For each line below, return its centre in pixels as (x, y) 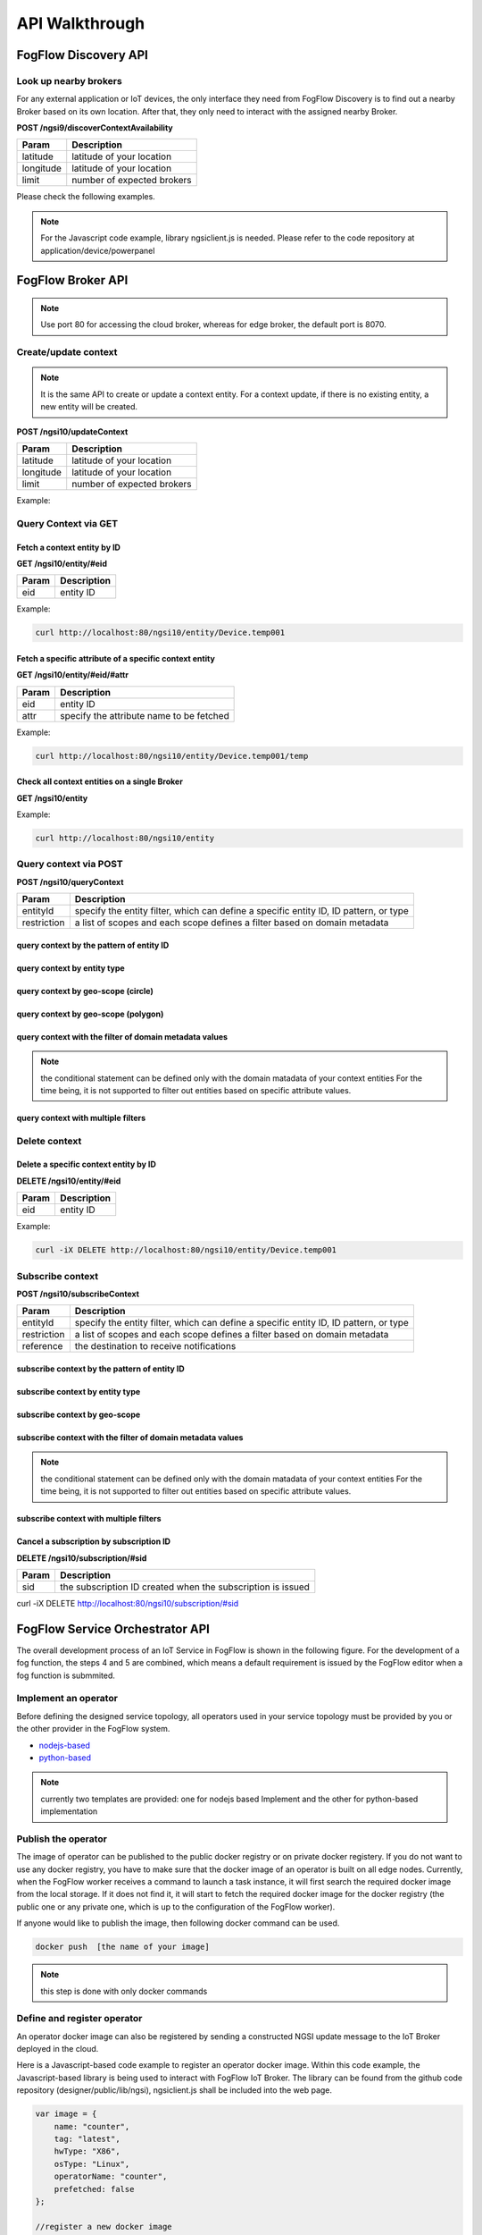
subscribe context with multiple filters (89, 1519)
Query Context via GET (67, 523)
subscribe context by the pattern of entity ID (100, 1369)
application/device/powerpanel (98, 250)
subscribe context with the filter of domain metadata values (130, 1437)
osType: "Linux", (92, 2164)
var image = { (66, 2114)
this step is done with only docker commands (124, 1991)
